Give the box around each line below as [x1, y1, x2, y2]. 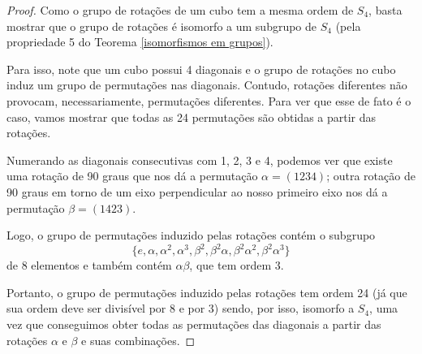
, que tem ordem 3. [189, 257, 284, 274]
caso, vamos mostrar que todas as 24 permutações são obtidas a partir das [6, 108, 377, 125]
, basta [368, 2, 403, 18]
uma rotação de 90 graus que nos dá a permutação [6, 167, 258, 184]
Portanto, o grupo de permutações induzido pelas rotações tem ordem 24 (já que [6, 283, 407, 300]
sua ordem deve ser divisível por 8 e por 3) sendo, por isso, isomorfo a [6, 300, 355, 317]
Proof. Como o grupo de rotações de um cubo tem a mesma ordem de [6, 2, 354, 18]
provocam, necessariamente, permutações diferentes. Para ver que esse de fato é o [6, 92, 411, 109]
